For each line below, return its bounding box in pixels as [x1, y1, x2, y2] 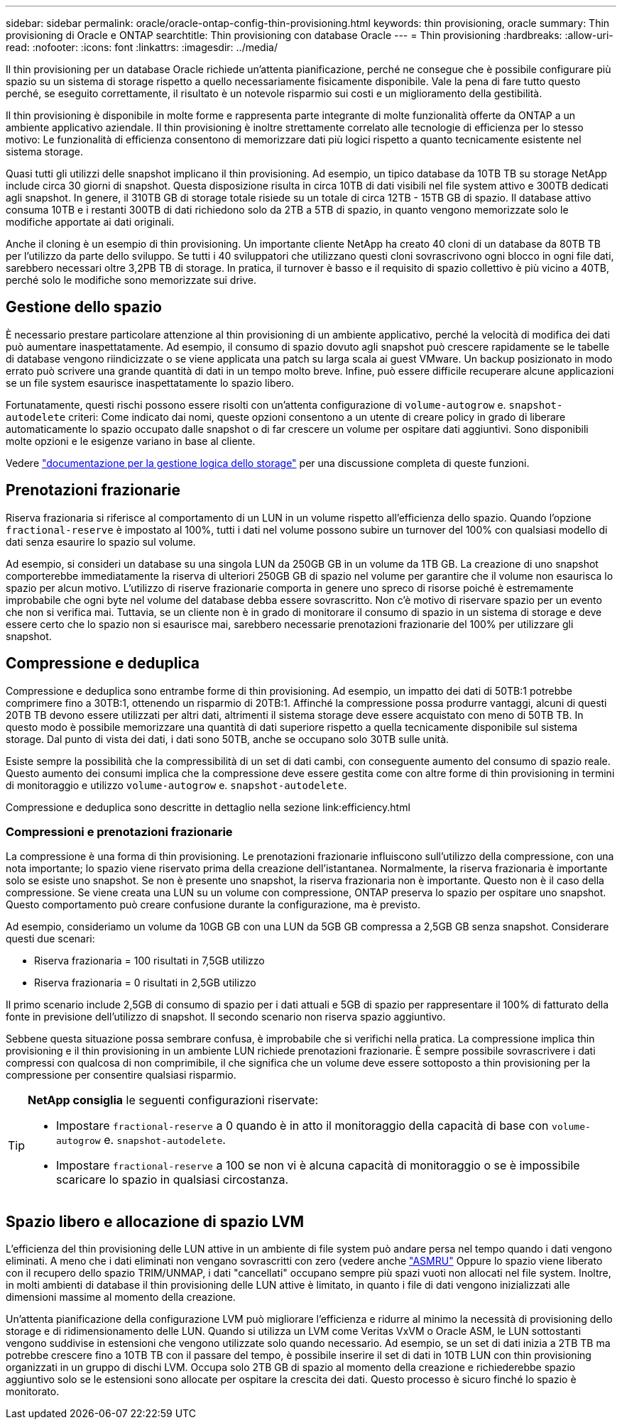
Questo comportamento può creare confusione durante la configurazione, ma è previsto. [6, 898, 420, 911]
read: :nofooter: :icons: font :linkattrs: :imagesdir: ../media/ [6, 41, 278, 53]
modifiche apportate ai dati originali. [6, 216, 175, 228]
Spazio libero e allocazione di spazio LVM [6, 1212, 305, 1231]
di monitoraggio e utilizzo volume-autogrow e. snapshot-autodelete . [6, 778, 347, 791]
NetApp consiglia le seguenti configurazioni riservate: [28, 1093, 319, 1108]
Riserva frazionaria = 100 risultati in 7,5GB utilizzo [34, 954, 265, 967]
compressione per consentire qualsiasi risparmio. [6, 1069, 236, 1082]
